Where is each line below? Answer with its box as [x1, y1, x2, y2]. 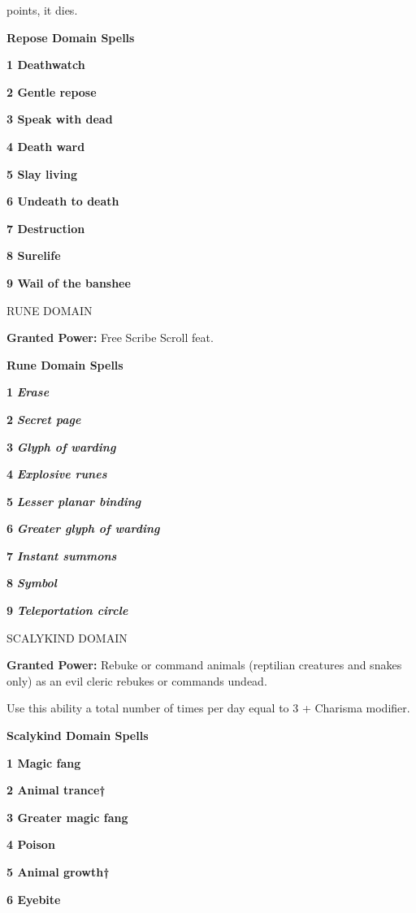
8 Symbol [6, 574, 57, 591]
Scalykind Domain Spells [6, 727, 149, 744]
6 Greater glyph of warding [6, 520, 160, 537]
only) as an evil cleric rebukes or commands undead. [6, 672, 267, 689]
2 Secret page [6, 410, 81, 427]
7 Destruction [6, 219, 85, 236]
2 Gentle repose [6, 83, 97, 100]
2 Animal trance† [6, 781, 106, 798]
